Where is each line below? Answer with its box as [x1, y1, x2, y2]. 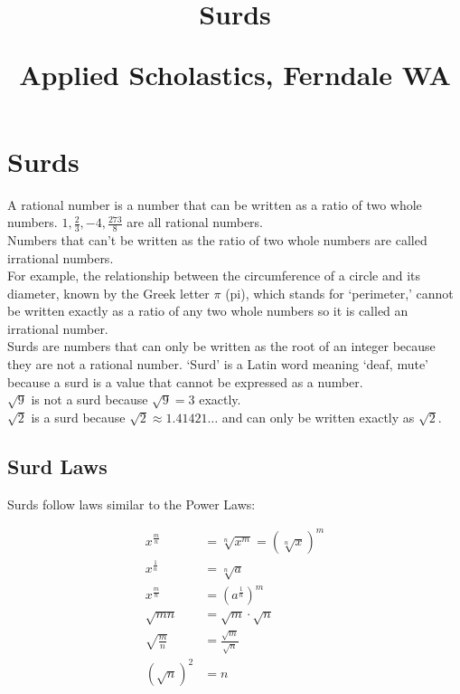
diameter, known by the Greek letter [7, 283, 210, 302]
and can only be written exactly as [221, 407, 415, 426]
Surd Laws [7, 452, 108, 480]
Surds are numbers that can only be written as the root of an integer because [7, 337, 436, 356]
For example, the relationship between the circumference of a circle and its [7, 266, 421, 285]
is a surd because [31, 407, 126, 426]
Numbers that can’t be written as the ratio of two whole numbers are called [7, 230, 427, 249]
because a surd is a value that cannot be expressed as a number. [7, 372, 363, 391]
